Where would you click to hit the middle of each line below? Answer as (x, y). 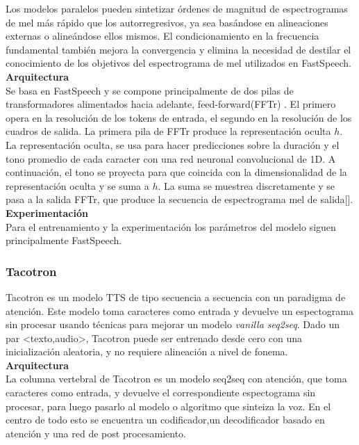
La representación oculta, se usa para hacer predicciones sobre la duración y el (173, 144)
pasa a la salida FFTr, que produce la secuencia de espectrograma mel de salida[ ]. (179, 199)
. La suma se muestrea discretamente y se (247, 185)
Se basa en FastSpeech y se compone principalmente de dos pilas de (150, 90)
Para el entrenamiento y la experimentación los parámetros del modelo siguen (171, 226)
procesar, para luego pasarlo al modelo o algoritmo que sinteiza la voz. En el (168, 406)
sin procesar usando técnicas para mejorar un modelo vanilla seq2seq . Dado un (173, 324)
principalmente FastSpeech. (64, 240)
